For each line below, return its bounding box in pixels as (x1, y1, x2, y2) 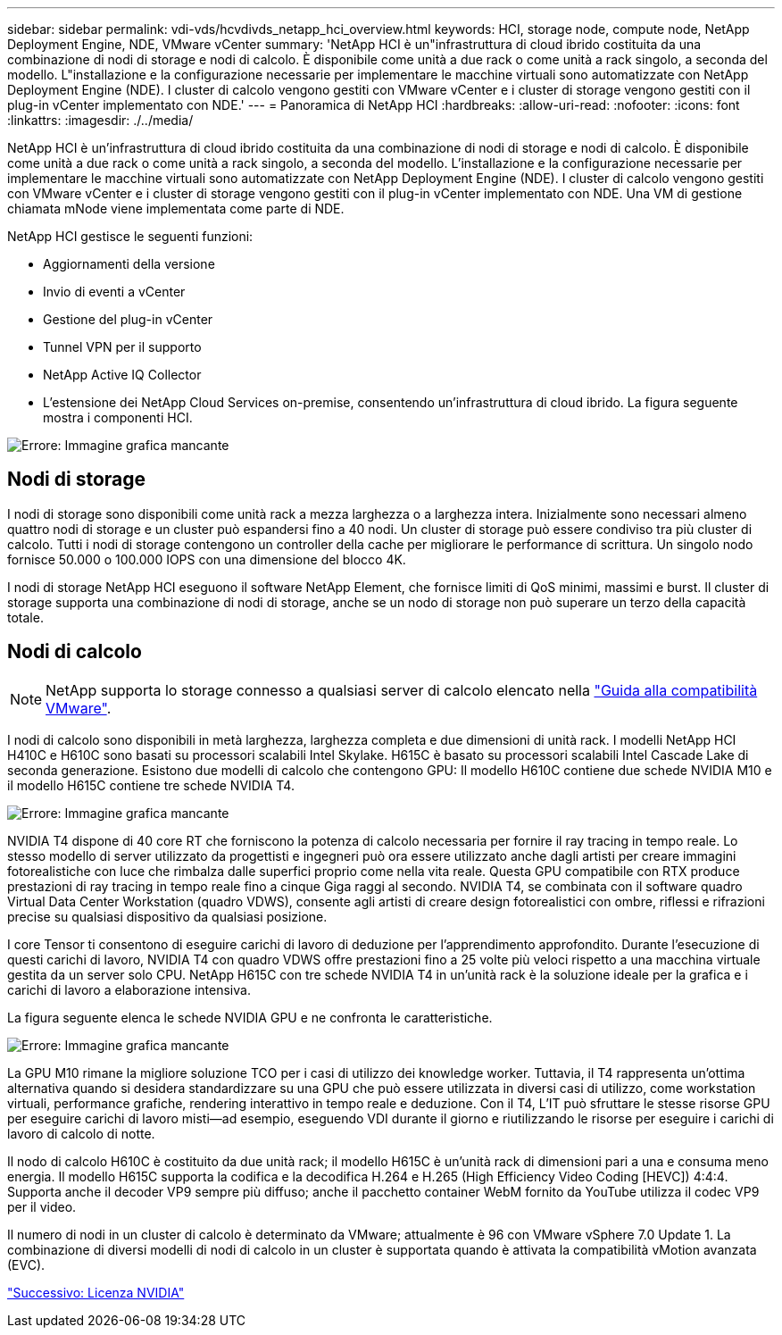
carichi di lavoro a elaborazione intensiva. (7, 981, 251, 997)
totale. (7, 609, 44, 625)
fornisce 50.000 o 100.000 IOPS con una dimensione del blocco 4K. (7, 551, 406, 567)
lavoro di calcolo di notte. (7, 1125, 155, 1141)
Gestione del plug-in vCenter (43, 312, 213, 327)
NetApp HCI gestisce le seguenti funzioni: (7, 229, 254, 244)
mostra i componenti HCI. (43, 410, 193, 425)
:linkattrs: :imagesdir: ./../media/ (7, 113, 194, 128)
